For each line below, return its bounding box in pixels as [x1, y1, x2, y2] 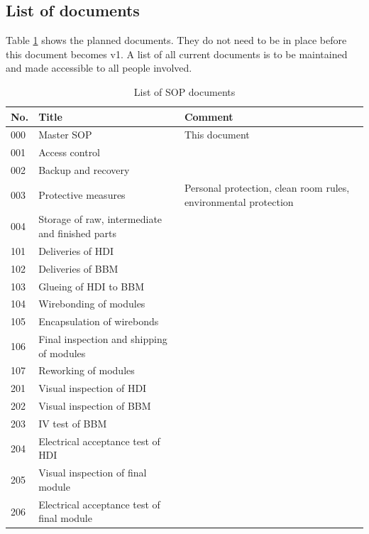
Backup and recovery [38, 163, 130, 178]
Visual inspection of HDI [38, 381, 147, 396]
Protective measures [38, 187, 126, 202]
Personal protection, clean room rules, [184, 180, 350, 195]
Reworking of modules [38, 363, 135, 378]
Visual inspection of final [38, 465, 147, 480]
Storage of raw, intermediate [38, 212, 163, 227]
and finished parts [38, 225, 117, 240]
